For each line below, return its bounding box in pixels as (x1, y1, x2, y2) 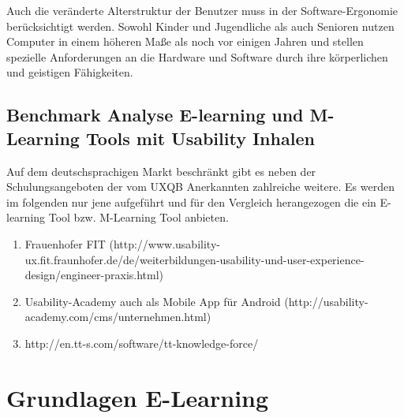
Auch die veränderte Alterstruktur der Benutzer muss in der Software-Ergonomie (6, 2, 398, 18)
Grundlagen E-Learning (6, 381, 269, 413)
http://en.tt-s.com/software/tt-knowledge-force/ (24, 334, 259, 351)
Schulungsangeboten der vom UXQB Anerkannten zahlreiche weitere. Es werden (6, 178, 395, 195)
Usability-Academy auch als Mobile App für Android (24, 293, 281, 309)
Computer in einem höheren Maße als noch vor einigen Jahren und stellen (6, 33, 364, 50)
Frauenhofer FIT (24, 235, 106, 252)
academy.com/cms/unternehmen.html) (24, 308, 211, 325)
